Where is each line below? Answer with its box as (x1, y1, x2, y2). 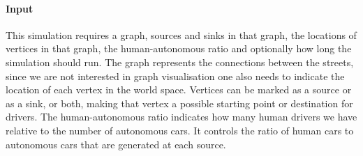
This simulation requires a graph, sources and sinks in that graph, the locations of (6, 27, 357, 42)
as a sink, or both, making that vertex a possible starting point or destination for (6, 95, 353, 110)
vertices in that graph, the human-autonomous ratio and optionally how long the (6, 41, 352, 56)
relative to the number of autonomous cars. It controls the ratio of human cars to (6, 123, 354, 137)
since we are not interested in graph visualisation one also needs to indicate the (6, 68, 345, 83)
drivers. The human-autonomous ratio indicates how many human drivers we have (6, 109, 357, 124)
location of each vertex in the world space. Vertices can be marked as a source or (6, 82, 352, 97)
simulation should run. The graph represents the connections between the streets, (6, 54, 354, 69)
